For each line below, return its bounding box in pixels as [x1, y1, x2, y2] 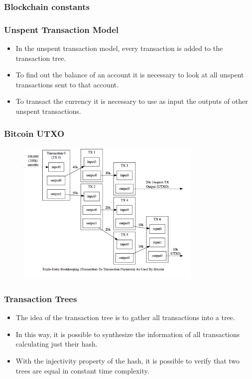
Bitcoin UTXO [4, 127, 65, 139]
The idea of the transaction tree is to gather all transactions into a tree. [15, 312, 235, 323]
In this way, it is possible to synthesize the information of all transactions [15, 329, 240, 339]
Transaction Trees [4, 292, 77, 305]
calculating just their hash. [15, 339, 98, 349]
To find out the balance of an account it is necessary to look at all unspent [15, 69, 244, 80]
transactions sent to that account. [15, 79, 119, 89]
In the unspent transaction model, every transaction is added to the [15, 43, 223, 53]
